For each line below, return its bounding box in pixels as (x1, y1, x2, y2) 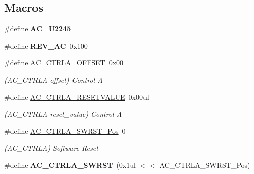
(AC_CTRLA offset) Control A (4, 74, 103, 85)
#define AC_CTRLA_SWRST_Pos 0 (4, 125, 126, 136)
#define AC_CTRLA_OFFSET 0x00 (4, 57, 124, 68)
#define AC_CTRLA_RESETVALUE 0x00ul (4, 91, 149, 102)
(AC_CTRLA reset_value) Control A (4, 109, 122, 119)
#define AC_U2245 (4, 23, 71, 34)
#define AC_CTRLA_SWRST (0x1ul (4, 159, 136, 170)
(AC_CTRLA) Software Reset (4, 143, 98, 153)
